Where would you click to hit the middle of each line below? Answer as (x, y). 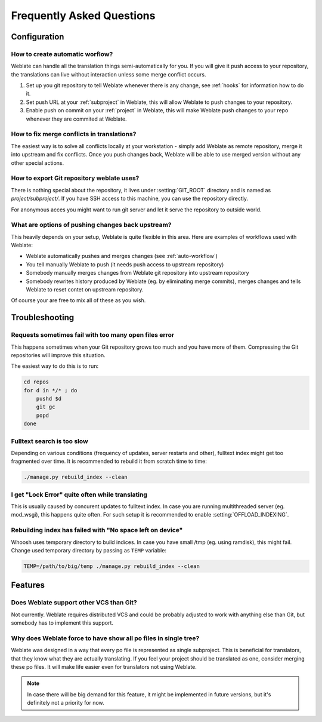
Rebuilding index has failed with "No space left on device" (97, 530)
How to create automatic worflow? (62, 54)
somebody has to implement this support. (62, 623)
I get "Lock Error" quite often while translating (79, 494)
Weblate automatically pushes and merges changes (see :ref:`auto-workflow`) (122, 256)
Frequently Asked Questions (83, 16)
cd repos (36, 382)
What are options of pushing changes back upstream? (91, 225)
